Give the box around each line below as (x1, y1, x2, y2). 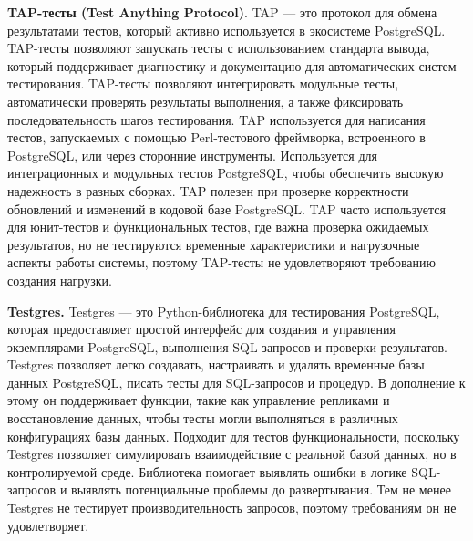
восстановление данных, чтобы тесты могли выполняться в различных (7, 409, 398, 428)
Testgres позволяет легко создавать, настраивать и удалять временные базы (7, 355, 425, 374)
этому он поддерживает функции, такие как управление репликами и (7, 390, 390, 410)
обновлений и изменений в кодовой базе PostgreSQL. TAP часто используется (7, 199, 446, 218)
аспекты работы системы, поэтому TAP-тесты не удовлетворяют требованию (7, 253, 437, 272)
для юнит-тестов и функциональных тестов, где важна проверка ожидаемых (7, 217, 429, 236)
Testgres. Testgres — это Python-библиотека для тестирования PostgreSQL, (7, 301, 440, 320)
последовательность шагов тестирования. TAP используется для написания (7, 109, 426, 129)
